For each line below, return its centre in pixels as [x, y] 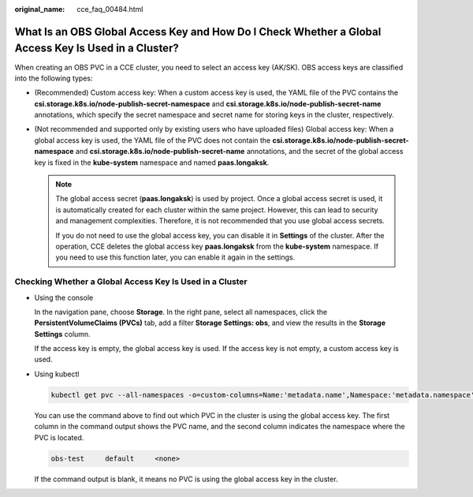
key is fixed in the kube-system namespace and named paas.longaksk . [152, 163]
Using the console [64, 297]
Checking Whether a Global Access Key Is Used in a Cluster [131, 282]
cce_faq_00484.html [110, 9]
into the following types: [54, 78]
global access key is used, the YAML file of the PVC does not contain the [153, 140]
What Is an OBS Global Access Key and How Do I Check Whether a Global [198, 32]
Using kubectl [57, 374]
